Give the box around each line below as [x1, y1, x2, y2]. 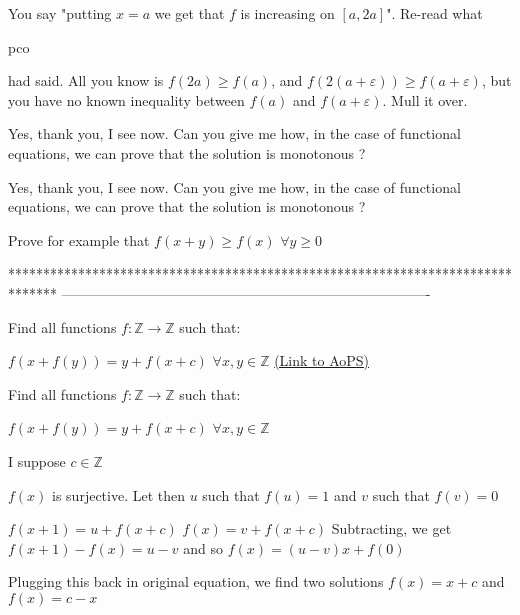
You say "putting [8, 3, 112, 23]
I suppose [8, 450, 66, 471]
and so [183, 537, 223, 558]
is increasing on [240, 3, 335, 23]
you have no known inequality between [8, 89, 245, 110]
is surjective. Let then [52, 484, 186, 505]
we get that [154, 3, 225, 23]
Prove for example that [8, 229, 150, 250]
